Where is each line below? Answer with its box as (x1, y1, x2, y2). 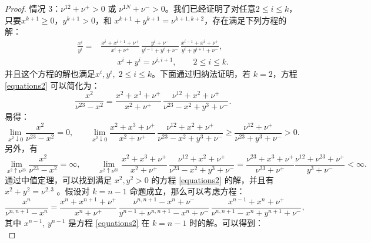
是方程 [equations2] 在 (68, 217, 150, 229)
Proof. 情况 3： (5, 2, 61, 14)
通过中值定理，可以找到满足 (5, 173, 112, 185)
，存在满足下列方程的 (204, 14, 287, 26)
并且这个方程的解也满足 (5, 67, 95, 79)
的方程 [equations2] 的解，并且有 (151, 173, 274, 185)
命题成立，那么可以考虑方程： (129, 185, 245, 197)
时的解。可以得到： (189, 217, 264, 229)
